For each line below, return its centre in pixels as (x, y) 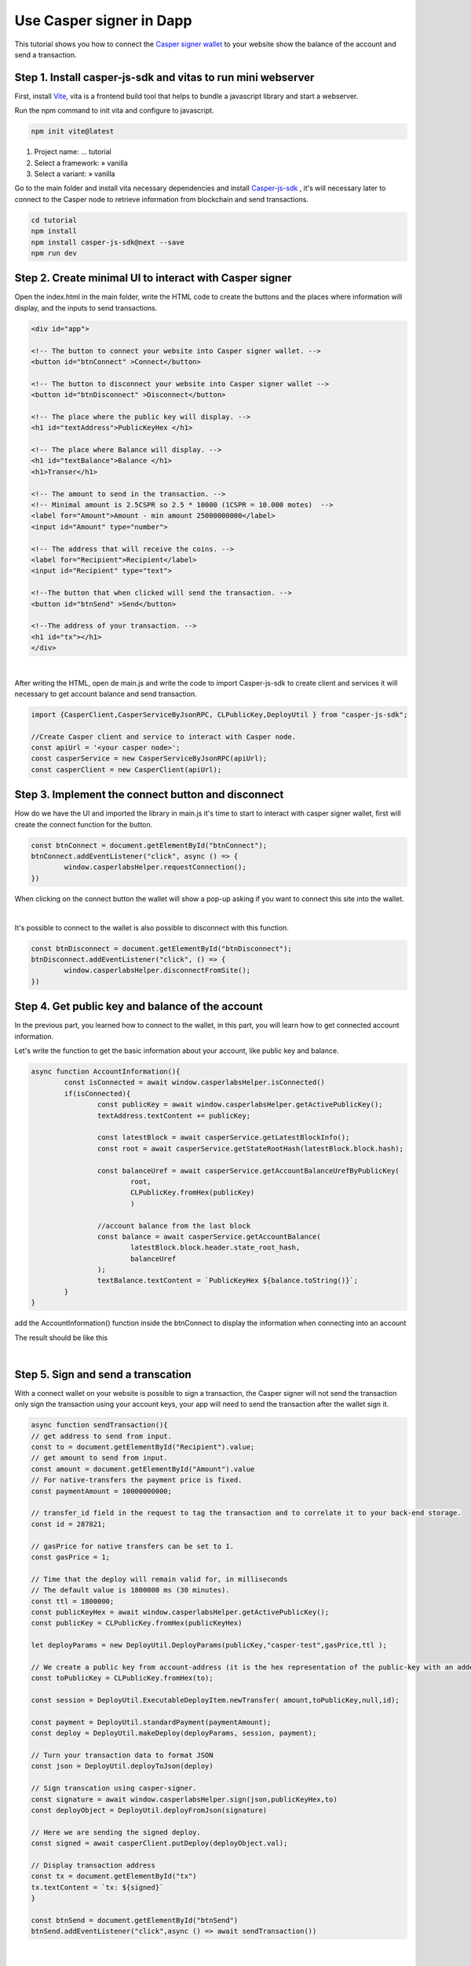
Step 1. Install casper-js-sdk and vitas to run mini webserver (164, 77)
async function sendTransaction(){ (99, 1425)
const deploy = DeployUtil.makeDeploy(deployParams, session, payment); (174, 1733)
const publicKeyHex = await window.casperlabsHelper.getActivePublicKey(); (180, 1612)
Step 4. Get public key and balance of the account (139, 1007)
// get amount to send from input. (99, 1458)
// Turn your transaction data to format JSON (122, 1755)
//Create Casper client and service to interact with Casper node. (164, 736)
